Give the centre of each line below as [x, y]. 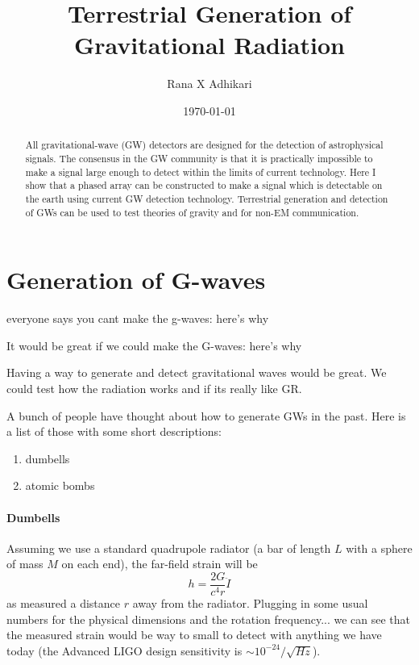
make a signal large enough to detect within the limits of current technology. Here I [201, 171]
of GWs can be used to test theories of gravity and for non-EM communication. [192, 212]
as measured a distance [64, 602]
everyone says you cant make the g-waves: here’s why [138, 318]
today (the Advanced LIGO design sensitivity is [124, 650]
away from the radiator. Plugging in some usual [250, 602]
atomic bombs [60, 485]
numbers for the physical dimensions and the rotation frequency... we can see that [209, 619]
